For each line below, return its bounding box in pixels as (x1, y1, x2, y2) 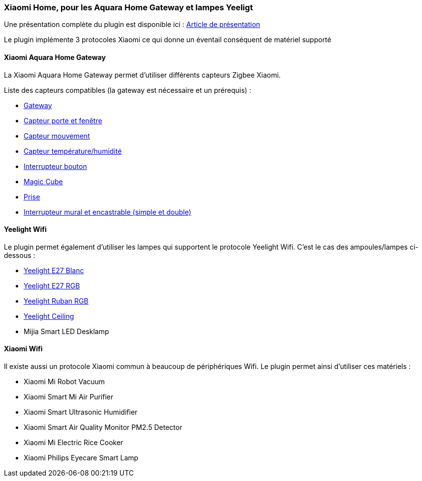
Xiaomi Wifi (4, 344, 43, 353)
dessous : (4, 251, 35, 259)
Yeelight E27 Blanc (24, 266, 84, 275)
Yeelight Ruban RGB (24, 296, 89, 305)
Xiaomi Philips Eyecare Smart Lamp (24, 453, 139, 462)
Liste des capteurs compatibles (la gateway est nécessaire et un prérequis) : (4, 85, 251, 94)
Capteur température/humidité (24, 146, 122, 155)
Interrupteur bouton (24, 162, 87, 170)
